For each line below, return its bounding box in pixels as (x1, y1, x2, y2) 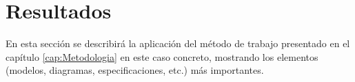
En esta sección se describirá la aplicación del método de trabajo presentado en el (6, 36, 350, 51)
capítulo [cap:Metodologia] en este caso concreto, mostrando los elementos (6, 49, 318, 64)
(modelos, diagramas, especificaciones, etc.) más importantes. (6, 63, 264, 77)
